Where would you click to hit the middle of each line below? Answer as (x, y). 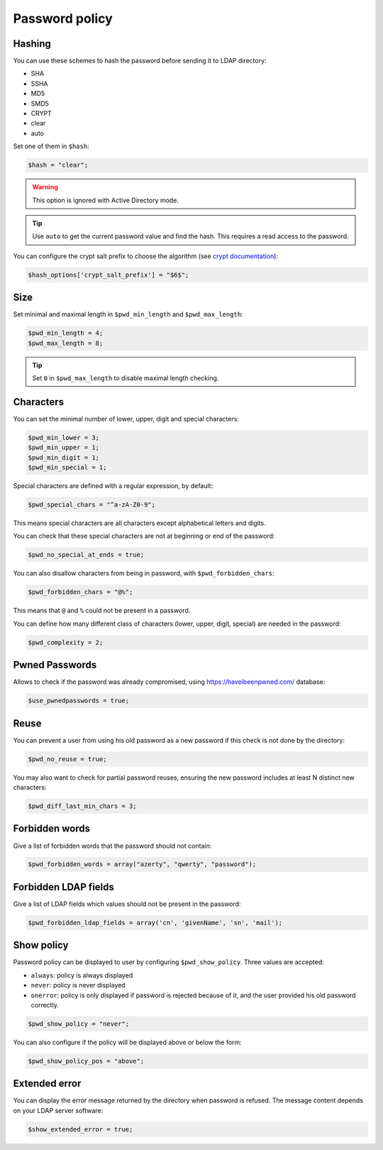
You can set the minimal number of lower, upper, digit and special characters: (126, 419)
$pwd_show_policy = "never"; (79, 1024)
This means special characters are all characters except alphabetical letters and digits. (139, 523)
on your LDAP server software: (58, 1110)
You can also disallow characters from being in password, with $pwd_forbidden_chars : (144, 573)
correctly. (45, 1005)
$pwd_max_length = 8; (66, 343)
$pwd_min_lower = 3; (63, 437)
